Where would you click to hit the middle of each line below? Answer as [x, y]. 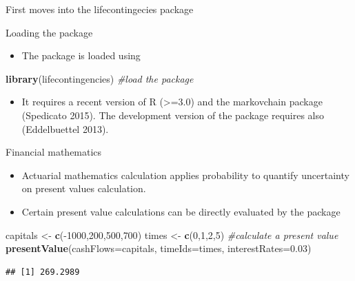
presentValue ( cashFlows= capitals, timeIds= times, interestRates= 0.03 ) [159, 248]
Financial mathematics [54, 152]
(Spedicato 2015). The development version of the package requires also [173, 115]
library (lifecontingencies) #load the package [100, 78]
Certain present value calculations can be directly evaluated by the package [181, 211]
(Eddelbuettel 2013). [65, 128]
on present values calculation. [84, 188]
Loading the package [49, 32]
